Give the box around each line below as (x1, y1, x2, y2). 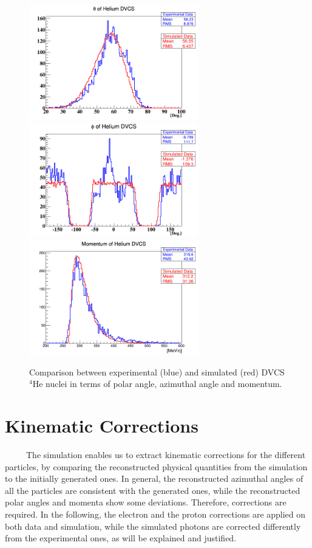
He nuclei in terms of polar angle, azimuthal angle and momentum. (32, 377, 282, 390)
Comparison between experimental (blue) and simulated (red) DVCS (29, 365, 285, 378)
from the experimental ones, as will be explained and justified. (5, 532, 237, 544)
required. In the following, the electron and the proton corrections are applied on (5, 507, 306, 520)
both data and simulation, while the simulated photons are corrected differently (5, 519, 301, 532)
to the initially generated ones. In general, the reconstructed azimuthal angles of (5, 472, 304, 485)
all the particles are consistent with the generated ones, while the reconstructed (5, 484, 300, 496)
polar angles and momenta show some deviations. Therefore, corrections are (5, 496, 287, 509)
